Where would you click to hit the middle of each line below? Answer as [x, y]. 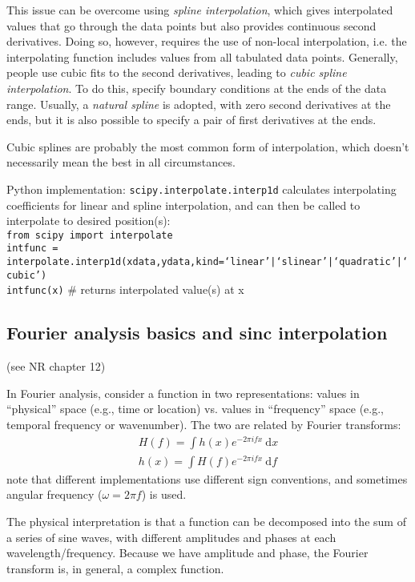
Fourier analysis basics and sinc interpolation [197, 333]
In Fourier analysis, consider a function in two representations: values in [183, 393]
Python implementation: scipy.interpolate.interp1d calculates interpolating [201, 189]
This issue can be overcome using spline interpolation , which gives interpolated [200, 10]
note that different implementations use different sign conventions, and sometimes [207, 478]
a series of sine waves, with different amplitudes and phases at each [171, 537]
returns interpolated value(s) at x [162, 289]
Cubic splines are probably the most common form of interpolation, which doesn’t [208, 146]
